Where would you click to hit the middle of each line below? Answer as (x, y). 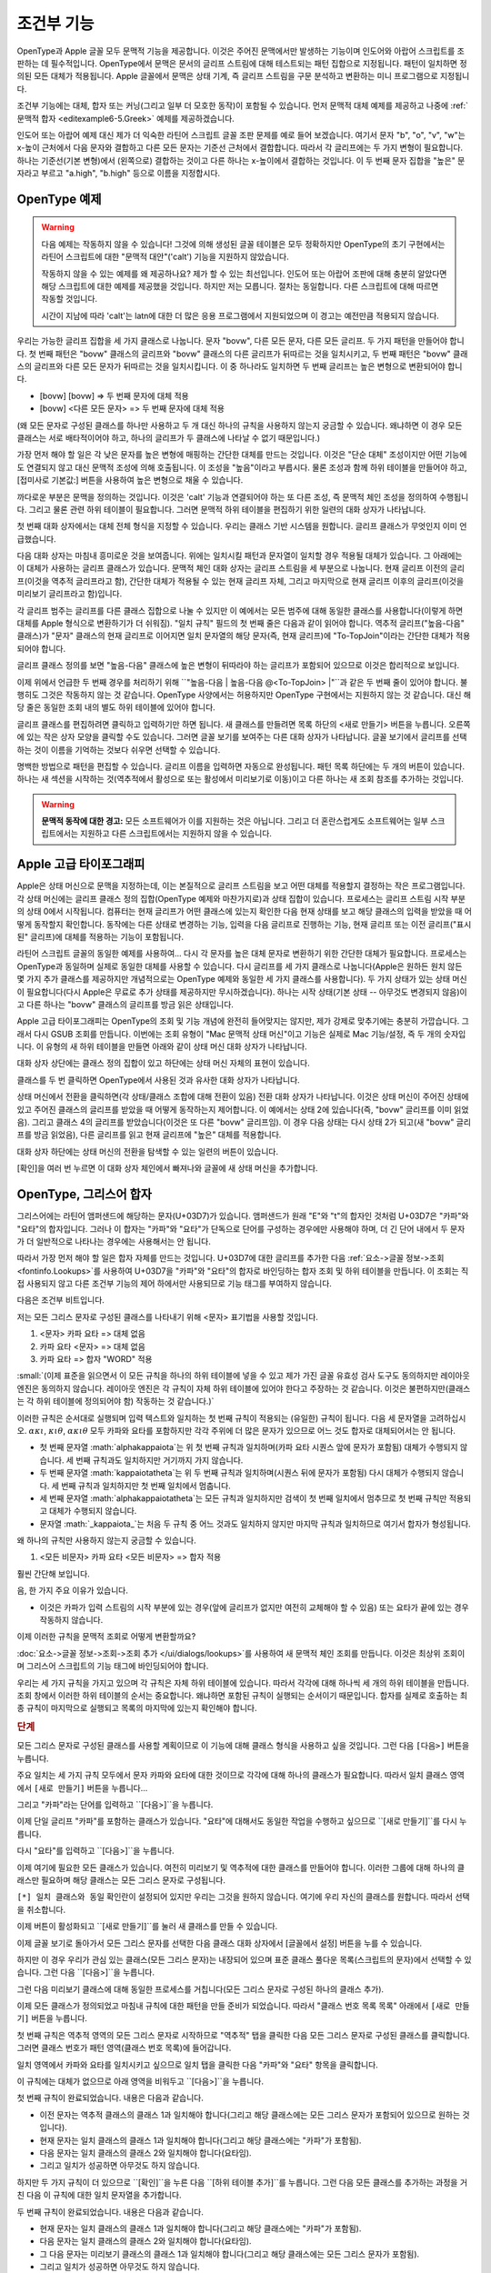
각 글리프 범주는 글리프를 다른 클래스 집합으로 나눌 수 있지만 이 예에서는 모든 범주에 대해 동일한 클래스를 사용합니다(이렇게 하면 (240, 610)
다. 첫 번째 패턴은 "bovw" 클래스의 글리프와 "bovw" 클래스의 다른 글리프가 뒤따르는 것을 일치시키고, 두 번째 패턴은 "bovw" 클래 (242, 354)
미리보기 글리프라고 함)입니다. (70, 594)
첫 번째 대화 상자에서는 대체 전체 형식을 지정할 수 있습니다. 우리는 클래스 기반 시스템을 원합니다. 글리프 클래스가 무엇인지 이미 (237, 526)
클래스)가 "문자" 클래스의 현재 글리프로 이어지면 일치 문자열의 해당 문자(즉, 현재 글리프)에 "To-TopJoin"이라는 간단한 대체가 (235, 636)
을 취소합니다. (41, 1909)
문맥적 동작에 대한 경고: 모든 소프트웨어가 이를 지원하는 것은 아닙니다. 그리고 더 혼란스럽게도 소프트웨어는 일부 (235, 821)
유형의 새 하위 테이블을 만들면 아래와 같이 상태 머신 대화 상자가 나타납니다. (177, 1046)
